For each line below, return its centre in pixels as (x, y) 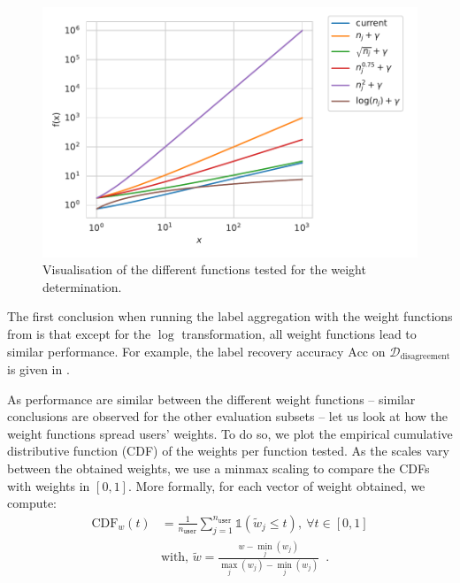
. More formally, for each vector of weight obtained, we (276, 485)
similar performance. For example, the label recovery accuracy (176, 351)
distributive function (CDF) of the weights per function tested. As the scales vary (228, 451)
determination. (82, 286)
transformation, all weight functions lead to (299, 334)
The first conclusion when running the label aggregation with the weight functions (230, 316)
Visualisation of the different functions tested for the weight (204, 269)
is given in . (38, 369)
